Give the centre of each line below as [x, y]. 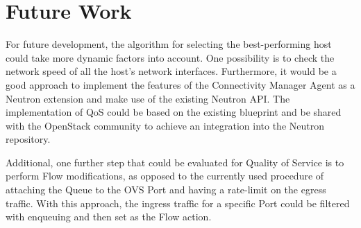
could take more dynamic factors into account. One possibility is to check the [170, 57]
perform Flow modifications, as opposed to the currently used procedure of [165, 176]
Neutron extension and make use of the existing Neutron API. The [148, 98]
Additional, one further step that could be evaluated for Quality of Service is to [175, 162]
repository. [28, 139]
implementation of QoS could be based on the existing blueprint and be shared [174, 112]
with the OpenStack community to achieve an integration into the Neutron [165, 125]
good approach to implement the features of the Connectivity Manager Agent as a [180, 84]
